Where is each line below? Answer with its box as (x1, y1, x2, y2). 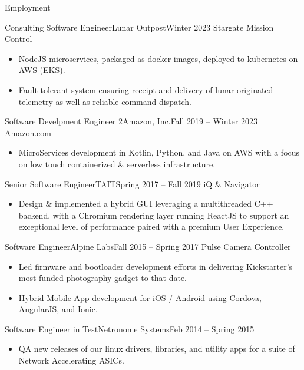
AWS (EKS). (18, 64, 65, 76)
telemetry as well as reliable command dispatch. (18, 95, 191, 107)
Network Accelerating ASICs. (18, 354, 124, 366)
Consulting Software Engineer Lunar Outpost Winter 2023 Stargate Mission (5, 21, 274, 33)
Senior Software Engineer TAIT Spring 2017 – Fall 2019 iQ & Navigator (5, 177, 260, 190)
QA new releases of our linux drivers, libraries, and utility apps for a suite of (18, 342, 295, 355)
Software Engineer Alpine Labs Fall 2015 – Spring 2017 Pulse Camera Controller (5, 240, 291, 252)
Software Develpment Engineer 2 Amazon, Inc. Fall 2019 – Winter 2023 (5, 115, 257, 127)
